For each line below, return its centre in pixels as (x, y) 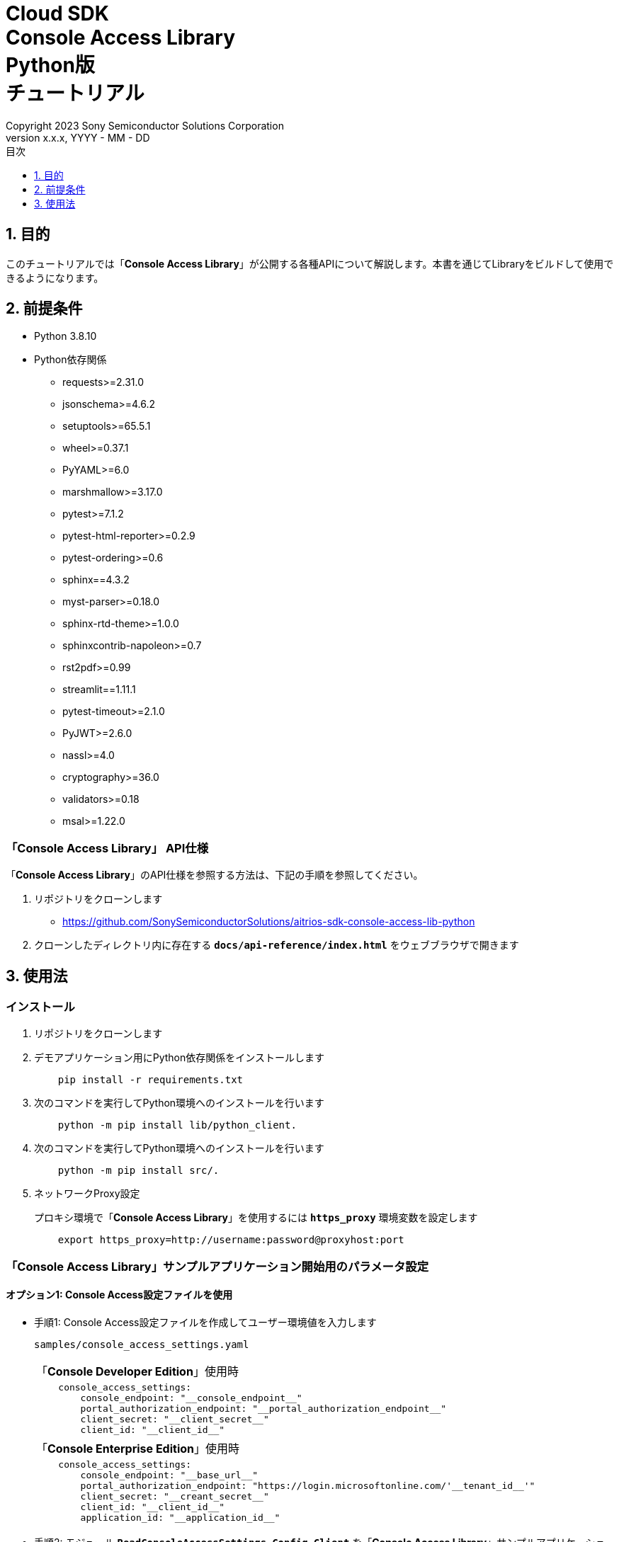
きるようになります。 (55, 278)
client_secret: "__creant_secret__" (175, 1496)
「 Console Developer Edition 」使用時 (137, 1371)
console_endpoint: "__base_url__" (169, 1475)
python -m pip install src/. (138, 1171)
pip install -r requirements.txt (151, 1080)
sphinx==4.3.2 (96, 580)
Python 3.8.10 (66, 336)
